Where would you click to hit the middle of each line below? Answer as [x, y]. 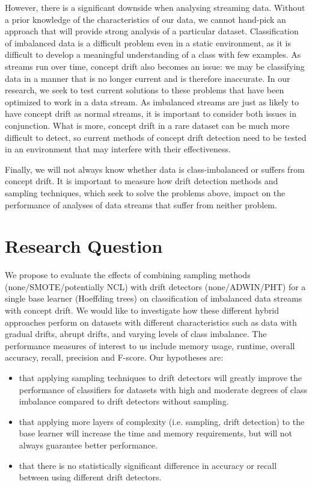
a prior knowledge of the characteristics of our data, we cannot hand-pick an [145, 19]
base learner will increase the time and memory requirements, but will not [156, 433]
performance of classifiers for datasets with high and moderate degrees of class [163, 389]
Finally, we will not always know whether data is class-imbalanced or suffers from [155, 169]
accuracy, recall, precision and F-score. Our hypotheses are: [114, 357]
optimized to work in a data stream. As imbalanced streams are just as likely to [152, 101]
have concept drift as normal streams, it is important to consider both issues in [151, 113]
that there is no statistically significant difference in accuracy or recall [148, 465]
